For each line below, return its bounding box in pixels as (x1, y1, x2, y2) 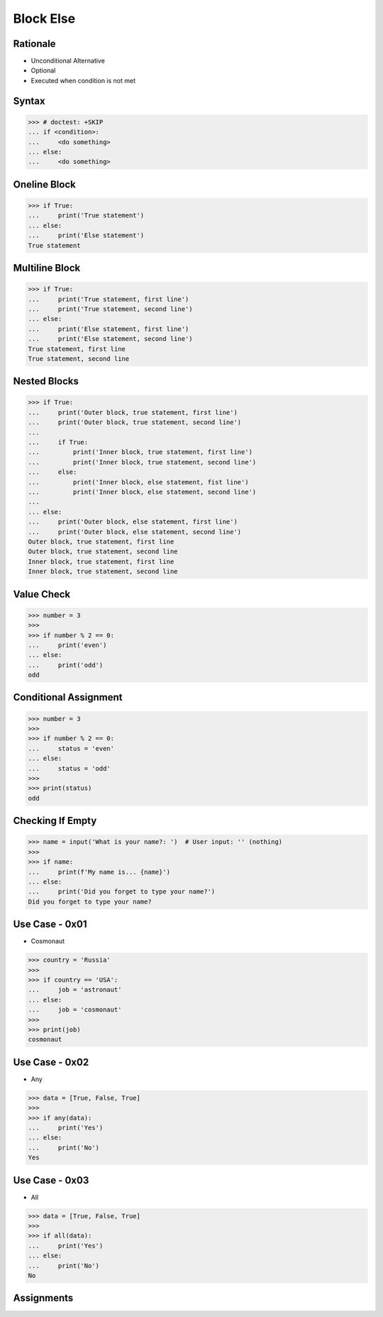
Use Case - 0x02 (13, 1056, 89, 1068)
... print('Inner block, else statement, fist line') (28, 478, 249, 486)
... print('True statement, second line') (28, 305, 193, 313)
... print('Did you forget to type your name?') (28, 888, 216, 896)
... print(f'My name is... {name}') (28, 867, 170, 876)
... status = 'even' (28, 744, 115, 752)
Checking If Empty (13, 815, 97, 827)
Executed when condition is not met (30, 76, 136, 85)
